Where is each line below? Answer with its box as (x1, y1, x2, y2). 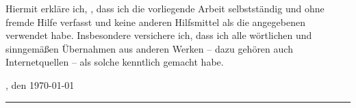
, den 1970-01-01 (5, 77, 75, 92)
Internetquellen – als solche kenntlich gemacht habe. (5, 55, 224, 69)
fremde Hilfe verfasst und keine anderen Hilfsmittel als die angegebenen (5, 14, 305, 29)
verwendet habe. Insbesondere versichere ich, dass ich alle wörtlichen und (5, 28, 312, 42)
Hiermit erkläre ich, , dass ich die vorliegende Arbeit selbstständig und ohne (5, 1, 325, 15)
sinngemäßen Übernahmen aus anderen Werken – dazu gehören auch (5, 41, 293, 55)
